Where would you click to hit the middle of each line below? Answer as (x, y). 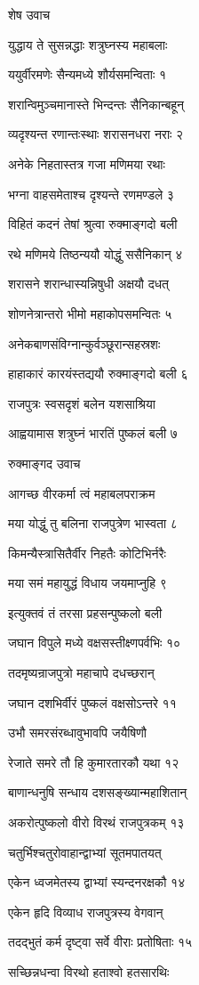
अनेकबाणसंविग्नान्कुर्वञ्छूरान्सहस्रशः (84, 343)
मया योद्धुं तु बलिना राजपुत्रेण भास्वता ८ (93, 523)
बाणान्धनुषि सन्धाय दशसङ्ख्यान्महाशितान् (98, 792)
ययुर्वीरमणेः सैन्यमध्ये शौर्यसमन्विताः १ (87, 74)
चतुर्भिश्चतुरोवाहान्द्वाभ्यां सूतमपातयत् (85, 852)
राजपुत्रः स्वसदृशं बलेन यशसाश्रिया (82, 403)
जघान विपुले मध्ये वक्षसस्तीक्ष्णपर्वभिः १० (95, 643)
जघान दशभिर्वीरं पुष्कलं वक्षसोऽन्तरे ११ (92, 702)
